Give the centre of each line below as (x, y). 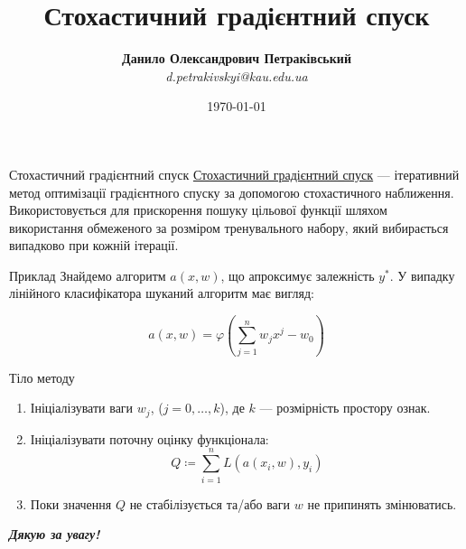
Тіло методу (42, 377)
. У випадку (422, 275)
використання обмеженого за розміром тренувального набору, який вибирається (229, 227)
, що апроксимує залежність (298, 275)
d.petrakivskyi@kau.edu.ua (237, 75)
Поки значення (71, 503)
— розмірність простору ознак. (345, 408)
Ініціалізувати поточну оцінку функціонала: (149, 438)
